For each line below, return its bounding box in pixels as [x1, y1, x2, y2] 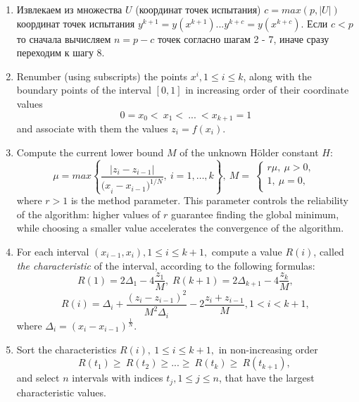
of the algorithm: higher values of [16, 206, 160, 221]
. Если [301, 15, 328, 30]
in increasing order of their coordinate [185, 82, 349, 97]
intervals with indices [72, 370, 163, 385]
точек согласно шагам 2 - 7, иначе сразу [157, 31, 329, 46]
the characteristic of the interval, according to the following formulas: [16, 258, 315, 272]
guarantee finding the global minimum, [171, 206, 339, 221]
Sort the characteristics [16, 341, 117, 356]
